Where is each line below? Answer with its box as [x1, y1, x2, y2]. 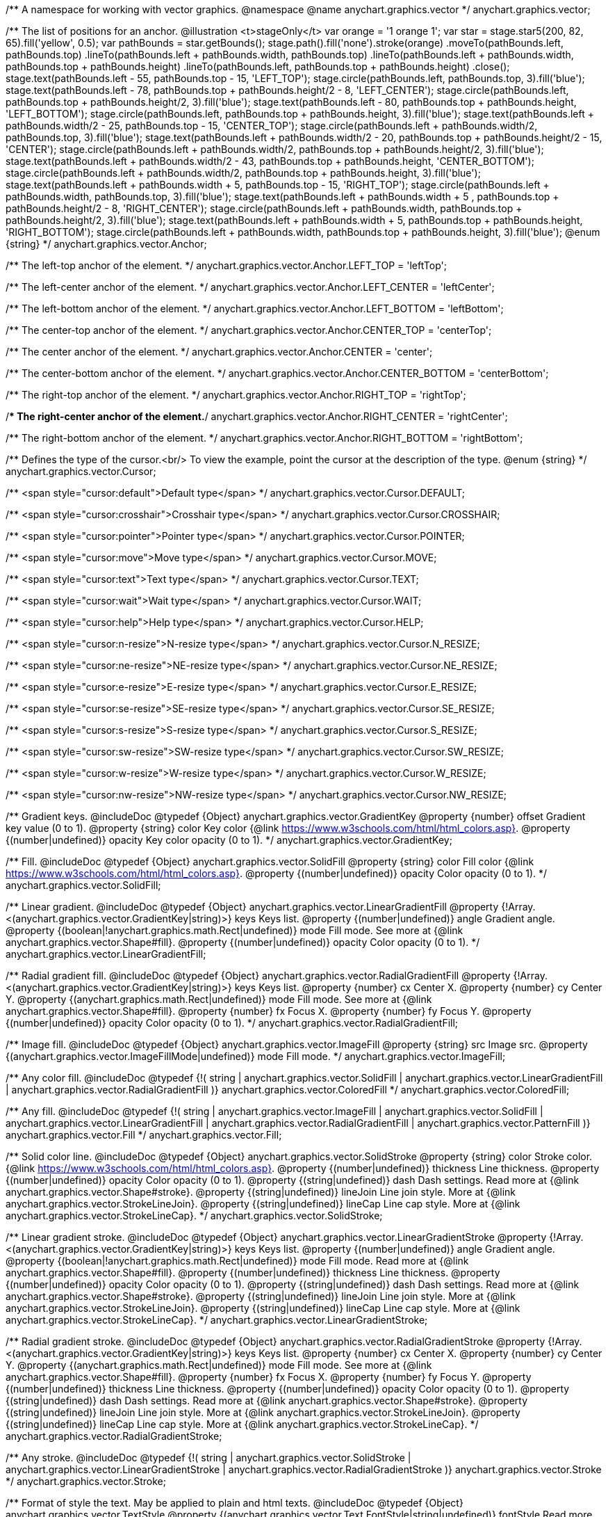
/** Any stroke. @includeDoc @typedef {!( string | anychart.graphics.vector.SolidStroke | [6, 1452, 411, 1463]
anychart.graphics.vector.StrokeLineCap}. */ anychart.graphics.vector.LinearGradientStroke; [6, 1314, 428, 1326]
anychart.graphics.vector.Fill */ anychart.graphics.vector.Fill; [6, 1129, 282, 1141]
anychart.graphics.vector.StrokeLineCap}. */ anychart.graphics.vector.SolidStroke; [6, 1210, 383, 1221]
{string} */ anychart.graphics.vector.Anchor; [6, 238, 207, 250]
